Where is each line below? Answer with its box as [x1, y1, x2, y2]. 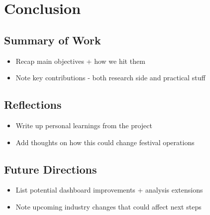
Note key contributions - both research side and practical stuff [15, 72, 206, 83]
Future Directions [4, 161, 97, 177]
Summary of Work [4, 32, 101, 47]
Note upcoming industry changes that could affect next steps [15, 201, 202, 212]
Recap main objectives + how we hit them [15, 55, 145, 66]
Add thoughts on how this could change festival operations [15, 137, 195, 147]
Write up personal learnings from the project [15, 120, 152, 130]
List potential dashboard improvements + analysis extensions [15, 185, 203, 195]
